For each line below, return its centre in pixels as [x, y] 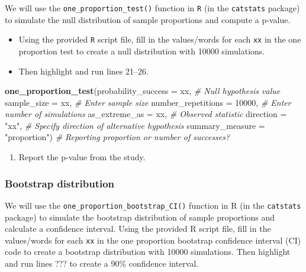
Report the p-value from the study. [82, 157]
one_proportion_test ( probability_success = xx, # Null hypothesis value [143, 91]
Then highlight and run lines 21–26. [83, 71]
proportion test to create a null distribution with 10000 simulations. [142, 51]
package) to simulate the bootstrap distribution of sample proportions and [140, 217]
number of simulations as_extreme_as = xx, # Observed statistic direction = [146, 114]
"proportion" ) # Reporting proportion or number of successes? [117, 137]
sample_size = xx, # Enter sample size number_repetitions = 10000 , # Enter [148, 102]
